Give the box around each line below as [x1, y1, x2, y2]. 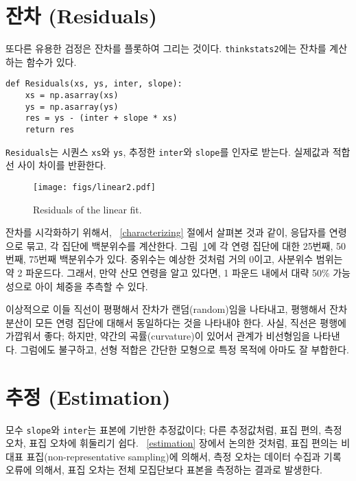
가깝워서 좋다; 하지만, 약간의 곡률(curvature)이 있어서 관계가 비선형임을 [5, 329, 311, 343]
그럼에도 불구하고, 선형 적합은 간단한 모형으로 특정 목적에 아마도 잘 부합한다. [20, 342, 349, 356]
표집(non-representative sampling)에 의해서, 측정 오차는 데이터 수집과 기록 [26, 449, 342, 463]
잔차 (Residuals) [5, 1, 157, 30]
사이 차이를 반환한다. [17, 158, 106, 172]
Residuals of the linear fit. [33, 202, 142, 216]
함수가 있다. [26, 54, 77, 69]
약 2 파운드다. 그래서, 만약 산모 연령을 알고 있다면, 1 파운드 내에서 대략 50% [5, 265, 330, 279]
